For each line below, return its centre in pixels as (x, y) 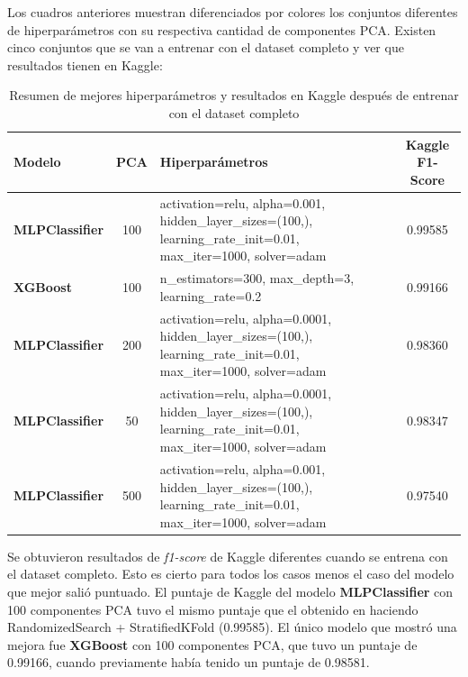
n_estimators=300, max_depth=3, (257, 278)
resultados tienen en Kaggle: (85, 64)
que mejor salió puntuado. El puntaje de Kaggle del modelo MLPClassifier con (230, 591)
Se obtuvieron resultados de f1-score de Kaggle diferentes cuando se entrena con (228, 556)
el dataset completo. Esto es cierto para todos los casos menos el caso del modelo (231, 574)
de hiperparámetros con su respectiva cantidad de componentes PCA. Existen (222, 29)
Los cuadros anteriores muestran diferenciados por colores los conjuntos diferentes (233, 12)
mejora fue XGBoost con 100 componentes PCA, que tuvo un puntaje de (212, 644)
